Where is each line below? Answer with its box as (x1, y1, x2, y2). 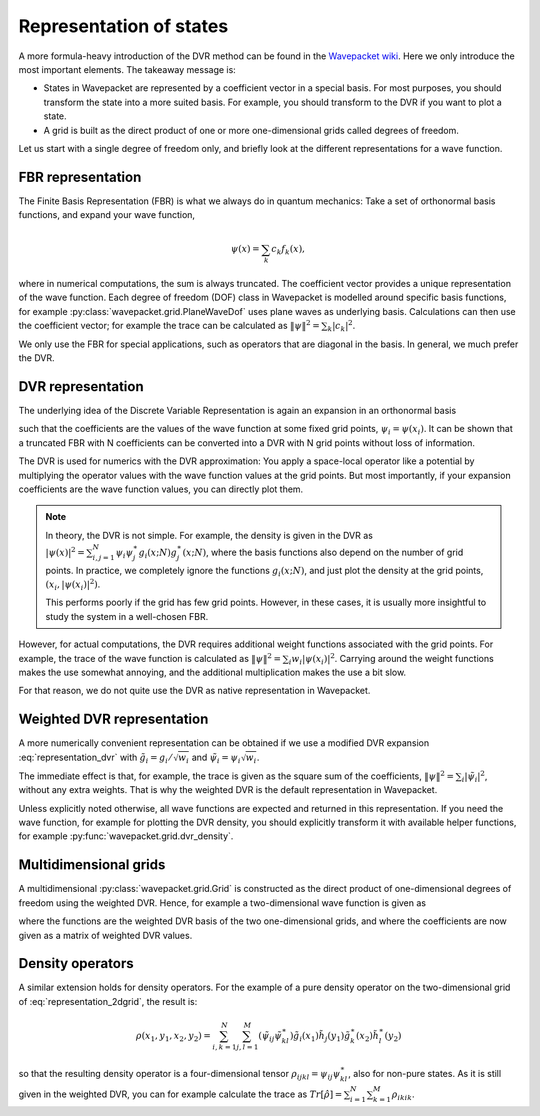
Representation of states (18, 15, 229, 37)
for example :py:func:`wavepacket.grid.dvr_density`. (18, 830, 234, 842)
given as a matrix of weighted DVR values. (18, 929, 193, 941)
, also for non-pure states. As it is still (348, 1067, 502, 1079)
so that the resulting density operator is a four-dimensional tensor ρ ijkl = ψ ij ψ (18, 1067, 341, 1082)
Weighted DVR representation (18, 711, 209, 728)
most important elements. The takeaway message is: (18, 63, 237, 75)
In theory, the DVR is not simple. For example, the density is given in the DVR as (45, 529, 374, 541)
